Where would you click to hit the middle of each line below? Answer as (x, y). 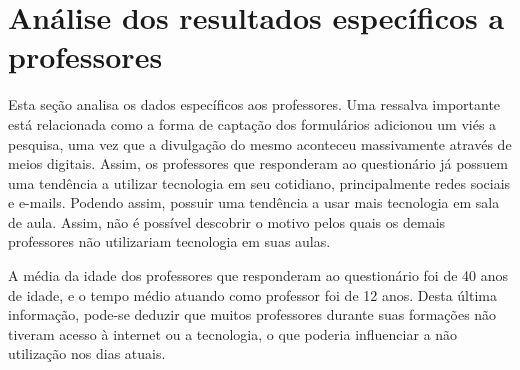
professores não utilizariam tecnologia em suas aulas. (169, 241)
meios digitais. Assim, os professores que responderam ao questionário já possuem (258, 163)
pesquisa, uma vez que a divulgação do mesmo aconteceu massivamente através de (260, 143)
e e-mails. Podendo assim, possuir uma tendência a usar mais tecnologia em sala (254, 202)
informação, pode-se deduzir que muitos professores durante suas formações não (252, 314)
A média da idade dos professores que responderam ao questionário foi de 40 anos (258, 275)
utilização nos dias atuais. (87, 353)
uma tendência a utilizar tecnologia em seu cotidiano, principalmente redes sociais (259, 182)
